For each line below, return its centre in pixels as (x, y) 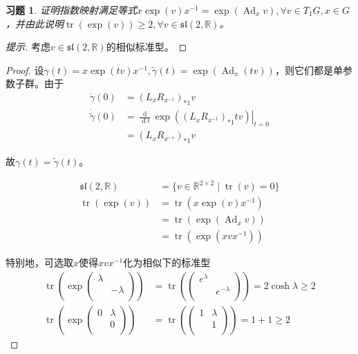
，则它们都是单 (309, 69)
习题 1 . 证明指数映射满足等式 (71, 10)
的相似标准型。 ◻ (147, 47)
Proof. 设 (25, 69)
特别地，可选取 (39, 262)
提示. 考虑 (28, 47)
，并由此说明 (35, 23)
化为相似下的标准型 (167, 262)
